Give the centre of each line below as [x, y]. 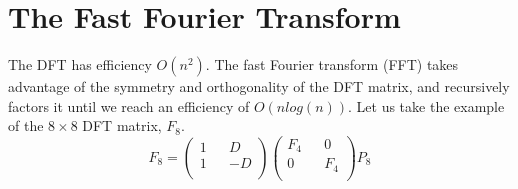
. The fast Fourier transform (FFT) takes [332, 64]
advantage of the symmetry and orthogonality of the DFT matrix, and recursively [259, 86]
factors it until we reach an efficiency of [129, 105]
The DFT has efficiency [80, 64]
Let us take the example [430, 105]
